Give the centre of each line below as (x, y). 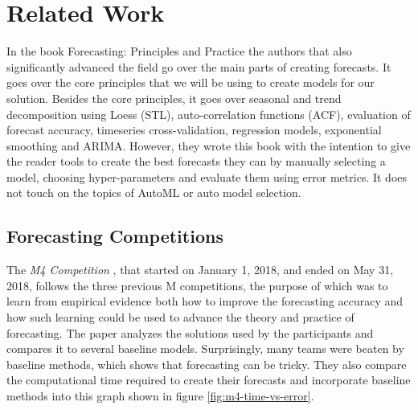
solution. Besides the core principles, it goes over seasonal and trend (174, 98)
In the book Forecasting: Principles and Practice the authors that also (179, 51)
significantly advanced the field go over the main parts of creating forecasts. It (199, 66)
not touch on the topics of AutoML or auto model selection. (154, 193)
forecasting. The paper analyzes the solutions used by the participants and (190, 332)
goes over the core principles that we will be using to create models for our (191, 82)
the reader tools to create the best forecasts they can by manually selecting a (196, 161)
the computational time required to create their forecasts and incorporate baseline (209, 380)
